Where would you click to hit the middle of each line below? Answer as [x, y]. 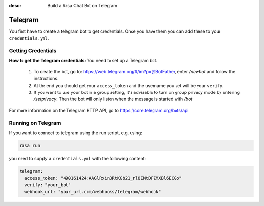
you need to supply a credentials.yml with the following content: [77, 158]
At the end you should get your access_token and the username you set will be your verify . [129, 85]
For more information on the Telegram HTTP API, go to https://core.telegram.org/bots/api [99, 110]
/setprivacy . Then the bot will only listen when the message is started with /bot [113, 99]
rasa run [30, 145]
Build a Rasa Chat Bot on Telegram [82, 6]
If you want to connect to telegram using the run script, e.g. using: [76, 133]
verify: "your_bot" [48, 185]
